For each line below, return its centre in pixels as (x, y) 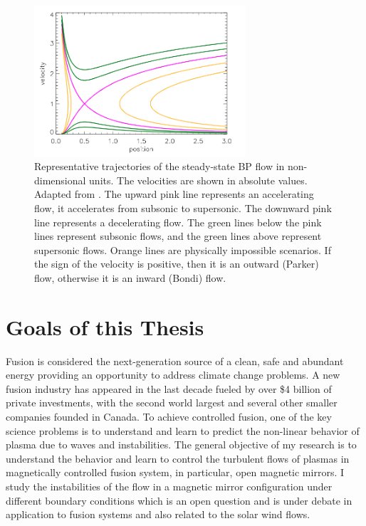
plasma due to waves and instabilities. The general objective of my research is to (181, 445)
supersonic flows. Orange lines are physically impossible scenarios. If (183, 249)
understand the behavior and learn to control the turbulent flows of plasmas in (178, 458)
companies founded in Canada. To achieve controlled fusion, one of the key (169, 417)
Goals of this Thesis (105, 326)
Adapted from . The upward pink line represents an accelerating (174, 194)
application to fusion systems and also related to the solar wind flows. (158, 514)
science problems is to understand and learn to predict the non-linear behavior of (183, 430)
